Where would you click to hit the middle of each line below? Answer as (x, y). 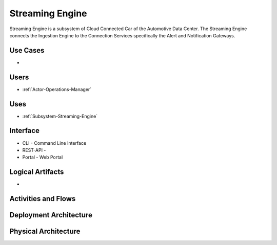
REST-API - (34, 150)
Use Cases (27, 50)
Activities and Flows (43, 199)
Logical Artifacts (37, 172)
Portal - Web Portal (43, 157)
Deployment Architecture (51, 215)
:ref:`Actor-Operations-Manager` (57, 89)
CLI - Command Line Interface (54, 143)
